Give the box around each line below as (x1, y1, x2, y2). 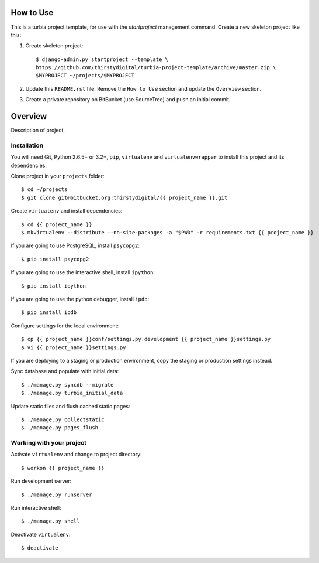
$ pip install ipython (21, 282, 86, 289)
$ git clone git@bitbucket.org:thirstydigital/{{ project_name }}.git (21, 194, 228, 201)
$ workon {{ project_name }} (21, 465, 105, 471)
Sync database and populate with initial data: (11, 368, 119, 375)
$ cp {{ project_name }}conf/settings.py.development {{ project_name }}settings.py (21, 336, 271, 343)
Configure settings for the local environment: (11, 322, 119, 329)
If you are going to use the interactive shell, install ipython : (11, 269, 155, 276)
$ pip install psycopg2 (21, 255, 89, 262)
